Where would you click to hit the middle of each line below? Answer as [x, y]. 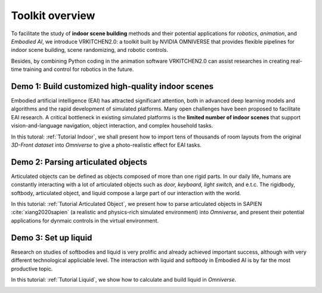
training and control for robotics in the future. [78, 69]
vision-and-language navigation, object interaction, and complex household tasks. [112, 126]
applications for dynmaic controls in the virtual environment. [85, 220]
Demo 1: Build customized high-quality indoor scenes [112, 86]
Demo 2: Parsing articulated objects [79, 162]
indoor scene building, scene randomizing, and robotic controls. [89, 50]
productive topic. [32, 269]
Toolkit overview [53, 16]
